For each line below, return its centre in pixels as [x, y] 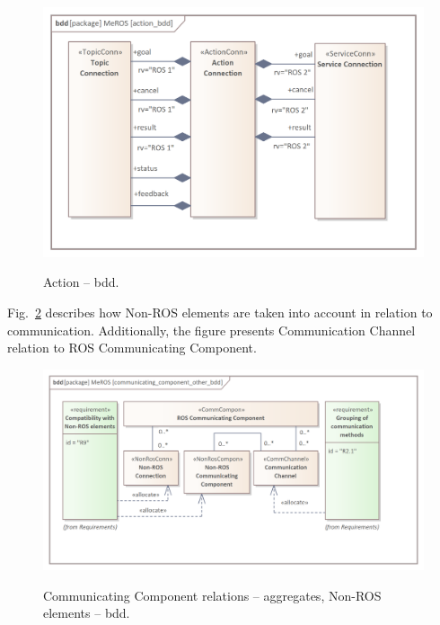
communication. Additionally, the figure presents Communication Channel [211, 330]
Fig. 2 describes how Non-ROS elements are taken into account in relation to [220, 312]
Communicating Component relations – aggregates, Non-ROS [212, 595]
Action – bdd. [81, 282]
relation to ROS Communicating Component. [132, 348]
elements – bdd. [87, 613]
